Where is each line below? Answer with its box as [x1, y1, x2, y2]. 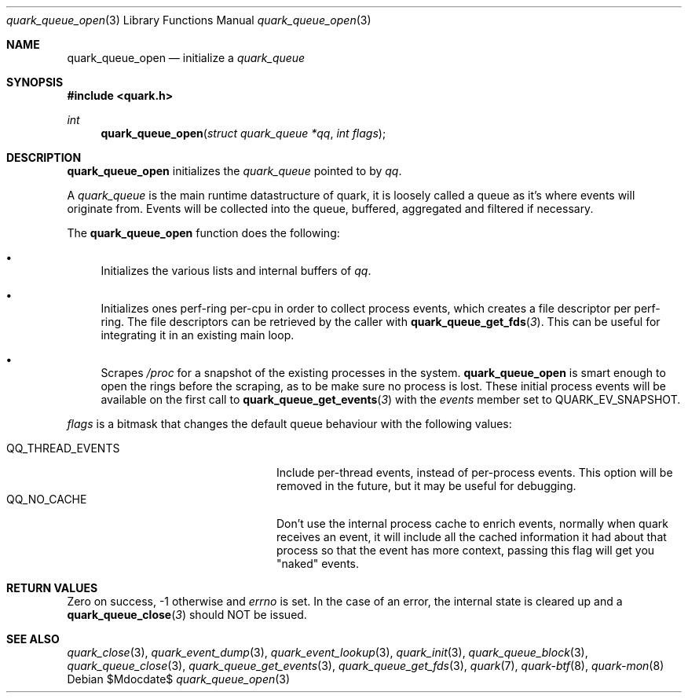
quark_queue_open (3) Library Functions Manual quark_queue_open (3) [6, 13, 371, 27]
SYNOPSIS [6, 75, 64, 89]
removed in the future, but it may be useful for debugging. [276, 479, 576, 492]
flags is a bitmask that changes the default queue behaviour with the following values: [67, 417, 512, 430]
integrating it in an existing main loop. [101, 328, 295, 342]
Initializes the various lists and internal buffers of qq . [101, 264, 371, 277]
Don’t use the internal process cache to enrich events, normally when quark [276, 517, 668, 530]
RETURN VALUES [6, 581, 98, 595]
